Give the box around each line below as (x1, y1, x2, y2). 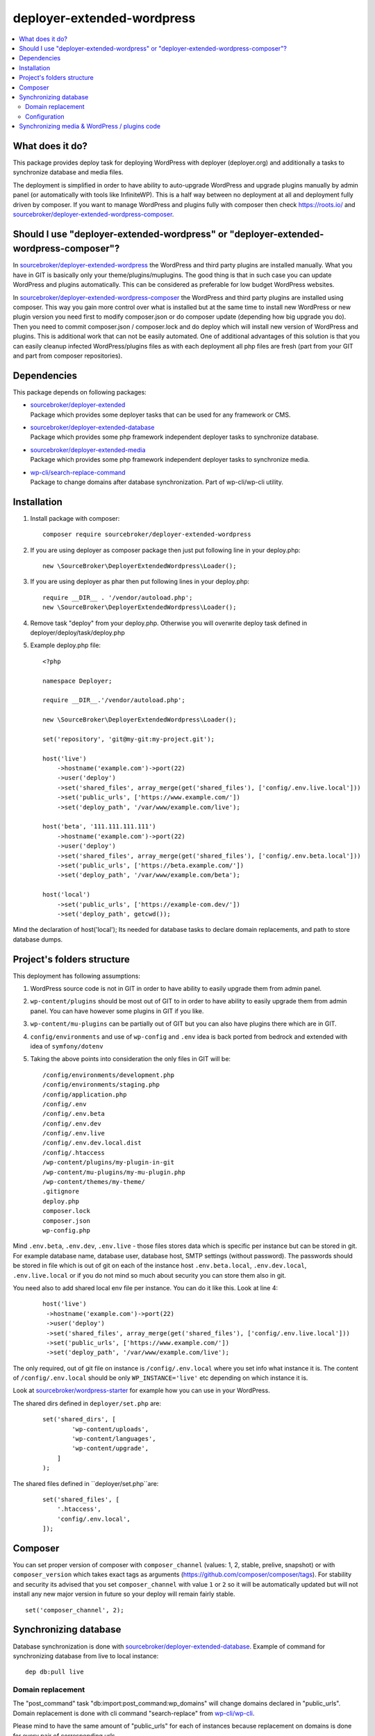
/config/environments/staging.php (42, 1080, 160, 1089)
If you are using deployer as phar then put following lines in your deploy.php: (30, 577, 250, 586)
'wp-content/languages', (72, 1435, 156, 1443)
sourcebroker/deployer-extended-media (30, 445, 146, 454)
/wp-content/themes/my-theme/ (42, 1178, 146, 1186)
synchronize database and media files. (12, 168, 124, 176)
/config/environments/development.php (42, 1071, 175, 1079)
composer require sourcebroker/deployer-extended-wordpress (42, 531, 251, 538)
